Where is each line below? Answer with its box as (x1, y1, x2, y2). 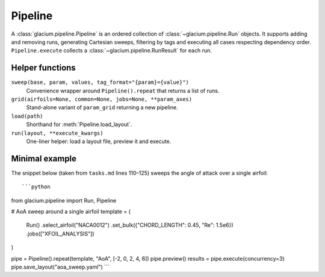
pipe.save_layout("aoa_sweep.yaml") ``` (11, 263, 110, 270)
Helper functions (11, 63, 76, 73)
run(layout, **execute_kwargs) (11, 130, 104, 136)
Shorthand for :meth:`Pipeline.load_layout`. (26, 121, 132, 128)
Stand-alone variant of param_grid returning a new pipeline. (26, 104, 178, 111)
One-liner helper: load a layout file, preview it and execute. (26, 138, 172, 145)
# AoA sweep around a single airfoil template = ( (11, 208, 131, 215)
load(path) (11, 112, 43, 119)
